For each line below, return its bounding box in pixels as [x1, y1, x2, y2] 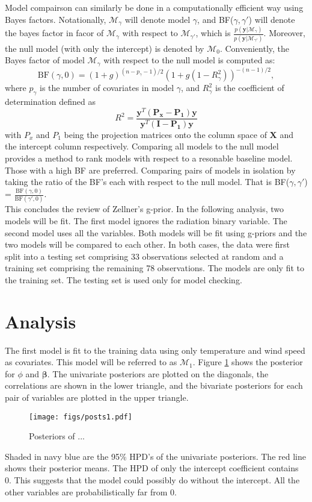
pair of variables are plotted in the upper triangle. [5, 391, 189, 403]
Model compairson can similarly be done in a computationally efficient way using [5, 1, 304, 13]
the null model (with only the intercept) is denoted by [5, 42, 204, 54]
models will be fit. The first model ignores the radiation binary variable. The [5, 214, 287, 227]
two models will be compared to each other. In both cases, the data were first [5, 238, 290, 251]
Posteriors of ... [29, 430, 85, 442]
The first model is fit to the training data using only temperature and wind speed [5, 344, 305, 356]
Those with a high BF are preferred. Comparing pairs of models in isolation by [5, 163, 296, 176]
